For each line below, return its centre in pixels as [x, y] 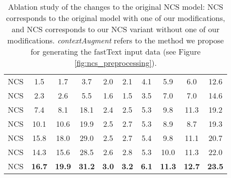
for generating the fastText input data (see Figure [115, 51]
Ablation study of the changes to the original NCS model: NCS [115, 7]
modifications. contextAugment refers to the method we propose [116, 40]
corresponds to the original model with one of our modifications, [115, 18]
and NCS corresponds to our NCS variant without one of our [116, 29]
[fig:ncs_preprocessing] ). [116, 63]
